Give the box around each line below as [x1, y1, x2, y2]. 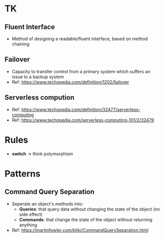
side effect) [19, 211, 43, 217]
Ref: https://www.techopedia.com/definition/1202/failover [11, 79, 129, 85]
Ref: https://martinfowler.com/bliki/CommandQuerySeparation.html [11, 227, 149, 233]
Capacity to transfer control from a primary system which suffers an [11, 68, 150, 74]
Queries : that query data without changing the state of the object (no [19, 206, 160, 212]
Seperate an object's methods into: [11, 201, 83, 207]
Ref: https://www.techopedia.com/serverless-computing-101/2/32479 [11, 117, 154, 123]
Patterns [4, 168, 41, 179]
